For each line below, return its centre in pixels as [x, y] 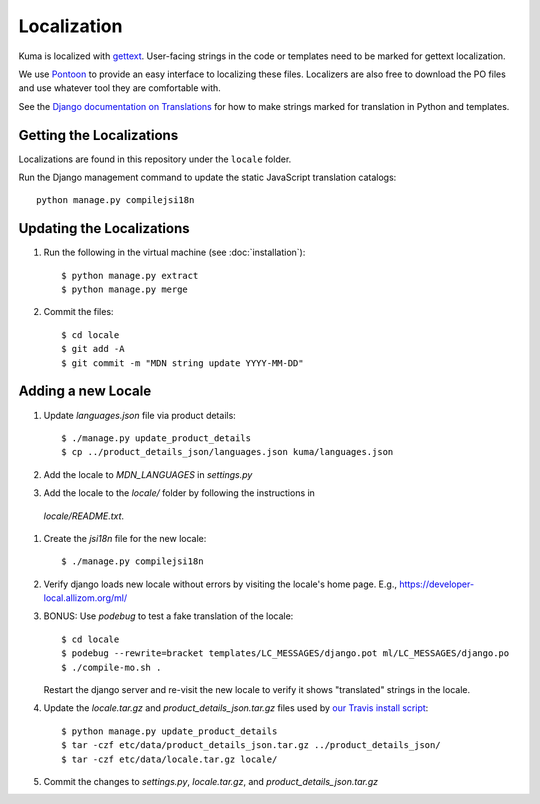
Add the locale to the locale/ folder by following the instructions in [179, 493]
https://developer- [436, 584]
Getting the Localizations [98, 135]
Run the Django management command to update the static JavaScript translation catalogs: [207, 177]
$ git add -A [93, 349]
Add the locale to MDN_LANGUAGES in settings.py [148, 474]
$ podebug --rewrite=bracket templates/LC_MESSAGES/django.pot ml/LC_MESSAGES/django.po [285, 653]
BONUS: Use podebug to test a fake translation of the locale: [168, 616]
